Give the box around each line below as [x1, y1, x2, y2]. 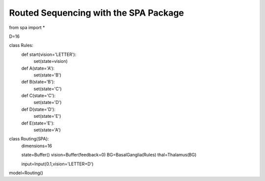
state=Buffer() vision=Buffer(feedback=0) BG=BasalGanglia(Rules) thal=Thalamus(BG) [21, 152, 197, 158]
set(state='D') [33, 100, 62, 105]
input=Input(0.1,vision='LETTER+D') [21, 161, 94, 167]
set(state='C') [33, 86, 62, 92]
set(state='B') [33, 72, 61, 78]
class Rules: [9, 42, 34, 49]
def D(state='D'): [21, 106, 56, 112]
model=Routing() [9, 170, 44, 176]
